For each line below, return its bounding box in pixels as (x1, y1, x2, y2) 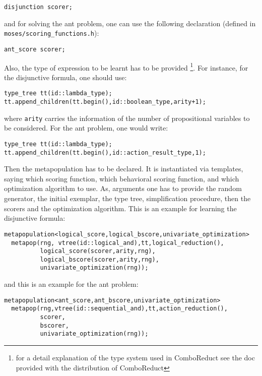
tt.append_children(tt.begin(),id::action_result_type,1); (4, 149, 206, 156)
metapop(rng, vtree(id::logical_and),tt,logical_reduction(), (11, 239, 224, 246)
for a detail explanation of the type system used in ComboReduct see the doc (16, 352, 255, 362)
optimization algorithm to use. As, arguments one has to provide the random (4, 183, 242, 194)
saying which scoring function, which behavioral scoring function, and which (4, 173, 239, 183)
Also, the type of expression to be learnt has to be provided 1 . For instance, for (4, 60, 248, 73)
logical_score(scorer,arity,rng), (40, 247, 156, 255)
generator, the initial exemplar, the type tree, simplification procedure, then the (4, 193, 251, 204)
